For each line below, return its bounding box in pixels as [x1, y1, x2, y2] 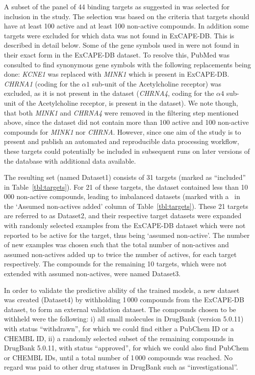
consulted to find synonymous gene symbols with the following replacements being [4, 59, 251, 69]
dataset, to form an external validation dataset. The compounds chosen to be [4, 304, 236, 314]
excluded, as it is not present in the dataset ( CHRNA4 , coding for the [4, 88, 214, 98]
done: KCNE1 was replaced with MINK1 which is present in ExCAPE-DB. [4, 69, 229, 79]
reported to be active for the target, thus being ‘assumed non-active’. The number [4, 230, 250, 240]
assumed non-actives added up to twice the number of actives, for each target [4, 249, 237, 259]
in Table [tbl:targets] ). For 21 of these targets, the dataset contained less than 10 [4, 181, 248, 192]
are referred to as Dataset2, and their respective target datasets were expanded [4, 210, 242, 221]
